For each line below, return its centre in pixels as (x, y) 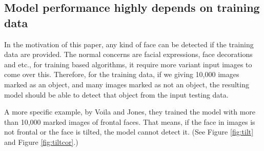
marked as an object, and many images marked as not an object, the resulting (127, 84)
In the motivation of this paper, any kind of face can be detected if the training (129, 44)
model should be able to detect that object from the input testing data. (116, 94)
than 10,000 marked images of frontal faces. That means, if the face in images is (130, 121)
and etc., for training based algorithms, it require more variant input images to (128, 64)
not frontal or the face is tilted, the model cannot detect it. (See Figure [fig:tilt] (129, 132)
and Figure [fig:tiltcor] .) (41, 141)
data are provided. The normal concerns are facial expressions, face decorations (128, 54)
